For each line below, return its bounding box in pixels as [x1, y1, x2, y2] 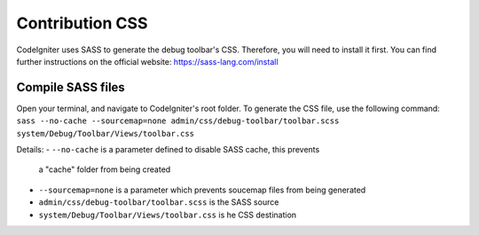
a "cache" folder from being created [38, 164, 171, 175]
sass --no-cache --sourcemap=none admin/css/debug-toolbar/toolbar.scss [16, 116, 340, 126]
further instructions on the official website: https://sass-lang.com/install [16, 56, 279, 67]
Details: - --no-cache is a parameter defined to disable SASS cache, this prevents [16, 145, 320, 155]
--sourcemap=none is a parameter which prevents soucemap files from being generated [38, 184, 366, 195]
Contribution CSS [16, 13, 148, 33]
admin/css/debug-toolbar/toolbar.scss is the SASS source [38, 197, 279, 208]
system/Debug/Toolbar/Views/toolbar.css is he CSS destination [38, 209, 297, 220]
